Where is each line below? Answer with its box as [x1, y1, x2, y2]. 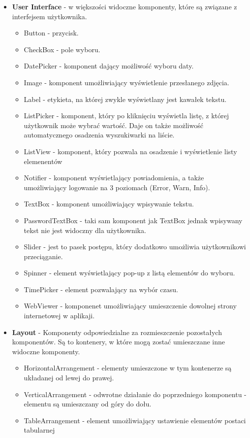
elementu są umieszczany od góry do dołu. [24, 399, 152, 409]
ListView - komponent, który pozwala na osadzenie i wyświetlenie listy [24, 146, 237, 156]
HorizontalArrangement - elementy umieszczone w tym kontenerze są [24, 363, 232, 373]
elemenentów [24, 156, 62, 166]
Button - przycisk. [24, 28, 79, 38]
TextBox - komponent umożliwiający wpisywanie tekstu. [24, 199, 194, 209]
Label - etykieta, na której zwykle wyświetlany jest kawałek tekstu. [24, 94, 227, 104]
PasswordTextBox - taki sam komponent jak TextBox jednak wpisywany [24, 215, 243, 225]
